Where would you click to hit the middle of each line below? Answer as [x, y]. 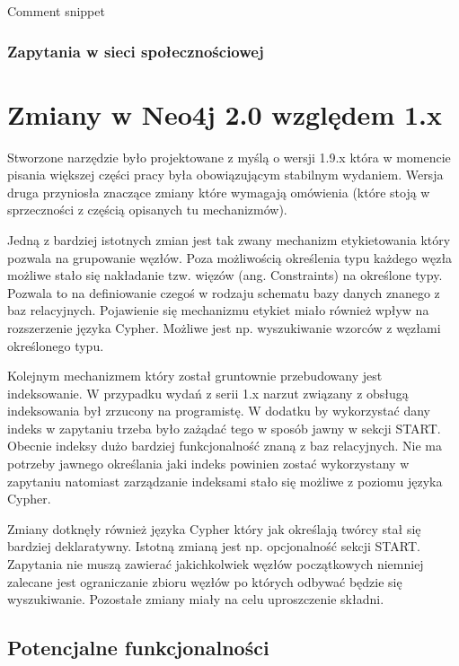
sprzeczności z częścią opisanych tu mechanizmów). [147, 210]
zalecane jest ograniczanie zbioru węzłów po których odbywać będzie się [205, 581]
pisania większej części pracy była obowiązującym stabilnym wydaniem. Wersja [225, 175]
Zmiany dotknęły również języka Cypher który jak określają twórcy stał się [214, 528]
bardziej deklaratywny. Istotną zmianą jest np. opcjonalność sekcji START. [214, 546]
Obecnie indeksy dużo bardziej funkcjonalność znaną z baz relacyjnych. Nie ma [225, 446]
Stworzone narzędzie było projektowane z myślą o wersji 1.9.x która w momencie [229, 157]
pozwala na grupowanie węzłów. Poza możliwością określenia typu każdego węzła [230, 257]
